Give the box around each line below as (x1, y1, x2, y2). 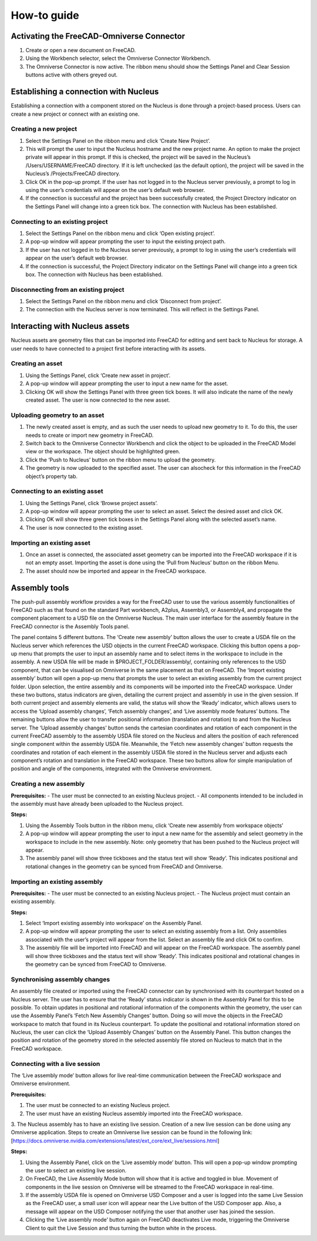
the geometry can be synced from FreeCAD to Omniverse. (25, 961, 167, 967)
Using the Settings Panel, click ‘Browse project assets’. (25, 499, 158, 506)
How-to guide (11, 9, 79, 22)
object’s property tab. (25, 473, 78, 480)
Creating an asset (11, 359, 63, 368)
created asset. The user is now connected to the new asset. (25, 396, 170, 403)
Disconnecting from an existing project (11, 285, 124, 294)
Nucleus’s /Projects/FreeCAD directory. (25, 170, 120, 177)
